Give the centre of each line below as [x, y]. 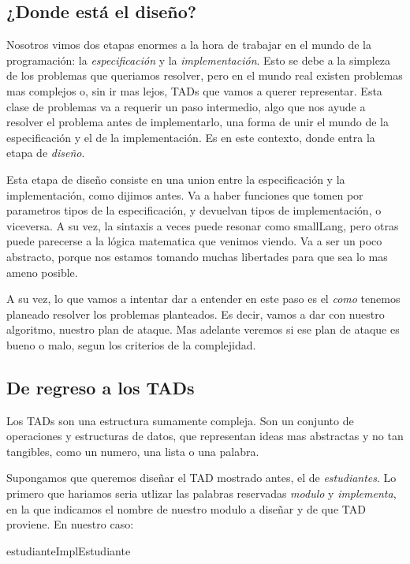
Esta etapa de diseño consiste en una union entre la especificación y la [176, 179]
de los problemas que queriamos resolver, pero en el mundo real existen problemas [205, 75]
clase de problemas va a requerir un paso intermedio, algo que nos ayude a [186, 106]
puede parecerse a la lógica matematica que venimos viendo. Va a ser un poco [194, 241]
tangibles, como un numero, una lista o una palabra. [133, 451]
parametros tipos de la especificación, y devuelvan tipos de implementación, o [194, 210]
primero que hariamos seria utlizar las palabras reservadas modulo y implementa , [201, 493]
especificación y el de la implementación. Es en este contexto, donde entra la [191, 137]
